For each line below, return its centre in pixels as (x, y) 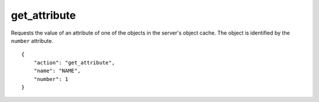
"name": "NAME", (57, 71)
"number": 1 (51, 79)
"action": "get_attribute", (74, 62)
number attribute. (32, 40)
